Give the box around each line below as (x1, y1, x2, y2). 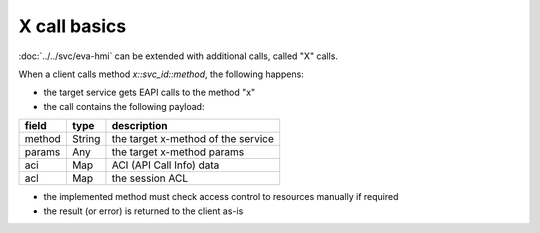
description (111, 119, 168, 133)
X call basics (18, 15, 127, 37)
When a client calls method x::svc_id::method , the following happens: (18, 68, 304, 80)
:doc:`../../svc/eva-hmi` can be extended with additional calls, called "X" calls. (18, 50, 339, 62)
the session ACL (111, 171, 189, 185)
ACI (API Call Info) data (111, 158, 220, 172)
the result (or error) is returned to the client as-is (43, 205, 244, 217)
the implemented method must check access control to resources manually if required (43, 191, 399, 203)
